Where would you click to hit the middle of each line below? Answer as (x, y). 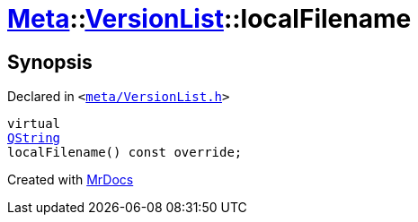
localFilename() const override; (125, 153)
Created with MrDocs (71, 180)
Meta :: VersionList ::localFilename (209, 19)
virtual (34, 124)
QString (34, 138)
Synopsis (50, 62)
